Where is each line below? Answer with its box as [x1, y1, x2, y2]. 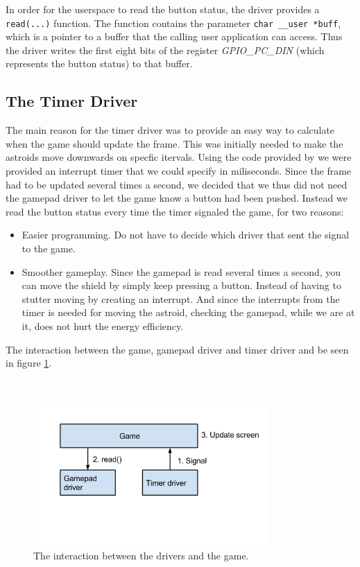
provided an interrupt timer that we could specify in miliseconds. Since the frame [6, 164, 352, 178]
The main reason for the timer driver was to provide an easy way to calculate [6, 123, 335, 137]
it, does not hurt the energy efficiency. [22, 318, 184, 333]
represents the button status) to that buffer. [6, 56, 193, 71]
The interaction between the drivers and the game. [33, 548, 249, 563]
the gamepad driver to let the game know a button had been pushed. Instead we [6, 191, 348, 205]
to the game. [22, 241, 76, 255]
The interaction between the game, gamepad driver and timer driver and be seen [6, 342, 349, 356]
